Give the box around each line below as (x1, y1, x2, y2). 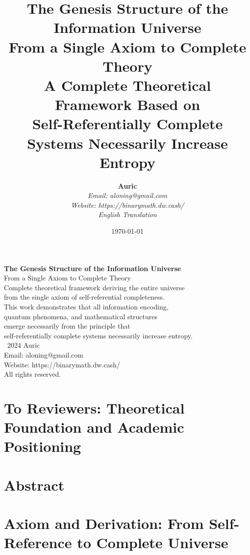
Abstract (4, 474, 65, 495)
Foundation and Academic (4, 417, 184, 437)
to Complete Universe (77, 532, 228, 553)
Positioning (4, 436, 81, 456)
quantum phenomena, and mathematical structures (4, 311, 157, 321)
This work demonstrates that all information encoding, (4, 301, 169, 311)
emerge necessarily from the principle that (4, 321, 130, 331)
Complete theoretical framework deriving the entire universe (4, 282, 185, 292)
